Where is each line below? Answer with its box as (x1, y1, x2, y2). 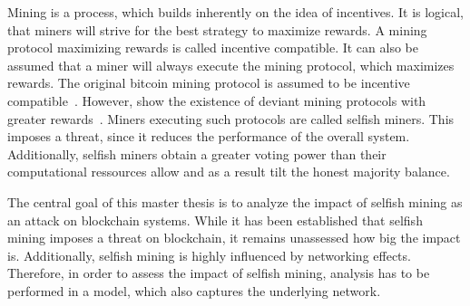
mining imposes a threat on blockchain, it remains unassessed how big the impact (7, 228, 461, 247)
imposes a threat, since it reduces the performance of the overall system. (7, 127, 410, 146)
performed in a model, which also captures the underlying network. (7, 281, 381, 300)
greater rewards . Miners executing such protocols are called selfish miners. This (7, 109, 455, 128)
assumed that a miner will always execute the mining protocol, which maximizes (7, 55, 455, 74)
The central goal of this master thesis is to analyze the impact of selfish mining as (7, 192, 463, 211)
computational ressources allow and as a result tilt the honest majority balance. (7, 162, 450, 181)
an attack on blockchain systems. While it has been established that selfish (7, 210, 423, 229)
